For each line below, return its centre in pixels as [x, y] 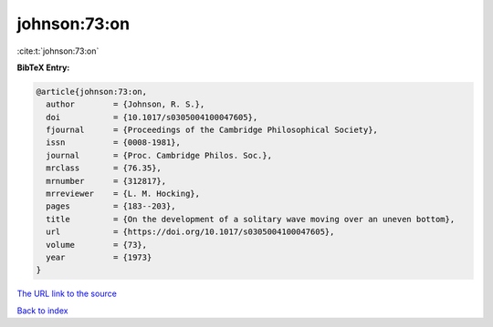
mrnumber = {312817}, [106, 181]
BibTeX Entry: [43, 67]
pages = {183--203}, [111, 206]
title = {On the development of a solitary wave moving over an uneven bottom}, [251, 219]
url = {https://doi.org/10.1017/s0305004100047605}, [190, 232]
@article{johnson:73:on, [92, 92]
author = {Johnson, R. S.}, [126, 104]
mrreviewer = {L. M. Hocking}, [123, 194]
